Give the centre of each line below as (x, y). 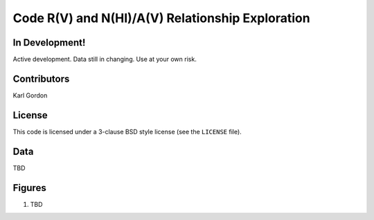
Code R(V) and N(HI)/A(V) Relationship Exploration (162, 18)
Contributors (41, 79)
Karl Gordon (30, 95)
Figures (29, 188)
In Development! (49, 43)
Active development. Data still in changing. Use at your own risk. (105, 59)
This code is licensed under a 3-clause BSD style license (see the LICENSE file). (127, 131)
